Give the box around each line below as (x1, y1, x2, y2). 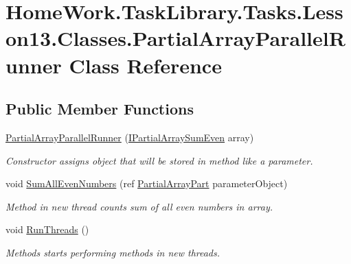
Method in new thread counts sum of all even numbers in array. (5, 199, 273, 213)
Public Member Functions (5, 98, 194, 119)
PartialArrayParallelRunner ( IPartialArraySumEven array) (5, 130, 254, 144)
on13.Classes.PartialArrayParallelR (5, 24, 346, 52)
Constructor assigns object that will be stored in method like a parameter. (5, 153, 313, 167)
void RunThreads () (5, 222, 89, 237)
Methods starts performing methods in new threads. (5, 245, 220, 259)
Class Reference (69, 51, 222, 79)
